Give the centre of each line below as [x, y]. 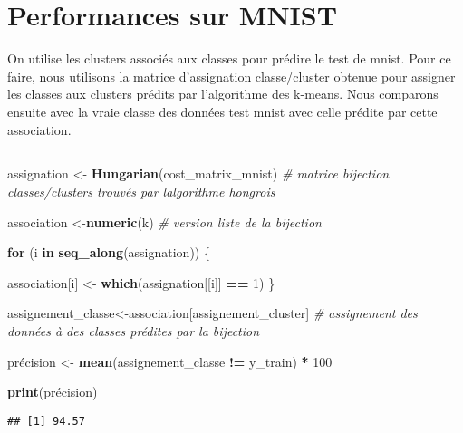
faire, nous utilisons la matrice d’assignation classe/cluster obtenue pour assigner [231, 76]
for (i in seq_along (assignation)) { [109, 252]
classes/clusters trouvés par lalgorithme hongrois [141, 192]
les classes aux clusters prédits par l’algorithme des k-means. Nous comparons [223, 94]
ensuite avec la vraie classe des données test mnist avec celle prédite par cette [222, 111]
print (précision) [53, 392]
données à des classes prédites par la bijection [134, 331]
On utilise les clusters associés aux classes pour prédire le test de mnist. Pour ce [229, 58]
